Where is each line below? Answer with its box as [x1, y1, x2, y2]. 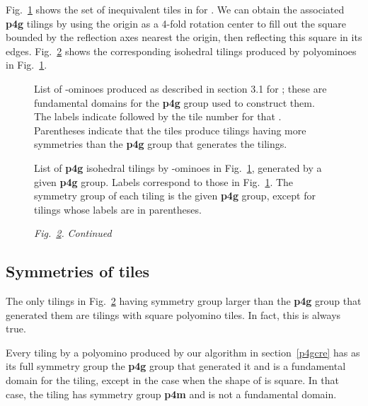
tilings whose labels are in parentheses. [34, 202, 202, 216]
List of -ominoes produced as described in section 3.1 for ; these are [34, 81, 327, 95]
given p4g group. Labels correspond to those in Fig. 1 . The [34, 174, 294, 189]
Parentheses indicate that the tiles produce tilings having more [34, 122, 306, 137]
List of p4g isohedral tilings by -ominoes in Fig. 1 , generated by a [34, 160, 322, 175]
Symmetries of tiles [6, 260, 150, 282]
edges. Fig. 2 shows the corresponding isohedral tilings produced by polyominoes [6, 43, 357, 58]
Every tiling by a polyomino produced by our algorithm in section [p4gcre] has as [6, 344, 360, 359]
